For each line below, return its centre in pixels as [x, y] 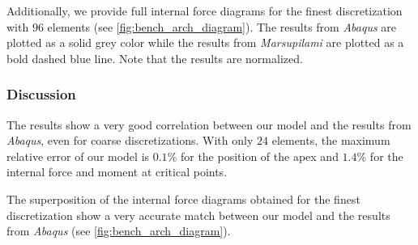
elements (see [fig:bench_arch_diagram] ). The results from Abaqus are [222, 26]
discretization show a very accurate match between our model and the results [198, 215]
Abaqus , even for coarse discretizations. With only [130, 140]
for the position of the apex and [259, 156]
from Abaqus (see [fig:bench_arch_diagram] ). [119, 231]
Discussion [41, 94]
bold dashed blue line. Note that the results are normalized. [155, 58]
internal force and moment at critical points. [117, 172]
